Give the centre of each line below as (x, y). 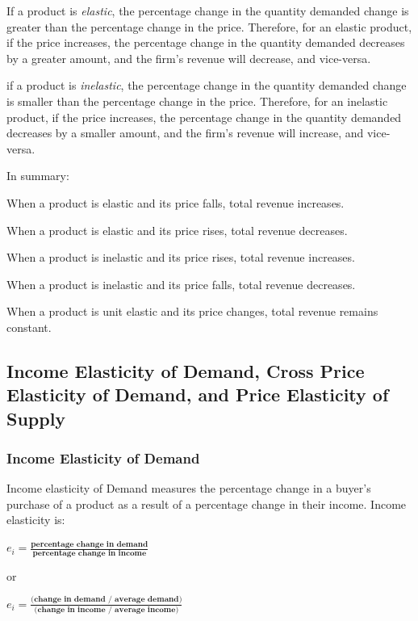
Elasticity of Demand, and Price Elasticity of (198, 394)
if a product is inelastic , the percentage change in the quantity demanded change (207, 85)
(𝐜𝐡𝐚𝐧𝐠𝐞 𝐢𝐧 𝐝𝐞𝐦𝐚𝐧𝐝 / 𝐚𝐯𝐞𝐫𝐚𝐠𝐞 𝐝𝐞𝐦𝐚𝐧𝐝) (107, 600)
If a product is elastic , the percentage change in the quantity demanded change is (208, 10)
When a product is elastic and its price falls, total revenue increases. (176, 202)
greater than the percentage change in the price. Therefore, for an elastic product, (209, 26)
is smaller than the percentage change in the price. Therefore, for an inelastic (197, 101)
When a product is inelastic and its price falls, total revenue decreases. (181, 284)
